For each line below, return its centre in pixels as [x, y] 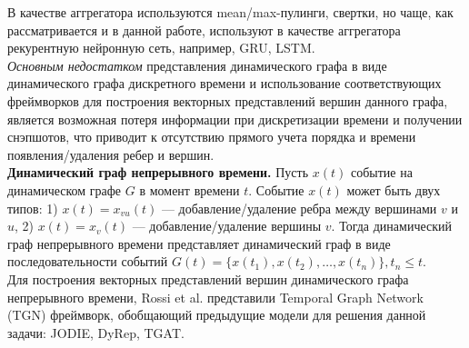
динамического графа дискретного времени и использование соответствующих [225, 83]
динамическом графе [65, 189]
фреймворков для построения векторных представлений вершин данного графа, [228, 100]
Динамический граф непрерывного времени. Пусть [158, 172]
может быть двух [394, 189]
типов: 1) [33, 208]
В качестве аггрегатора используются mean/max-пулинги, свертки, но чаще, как [230, 12]
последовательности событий [88, 261]
